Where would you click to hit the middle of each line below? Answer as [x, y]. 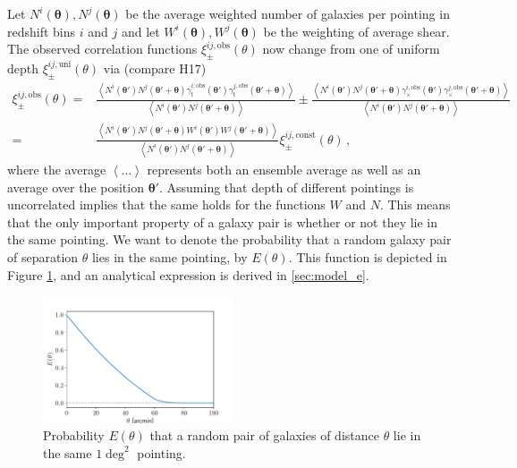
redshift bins [42, 31]
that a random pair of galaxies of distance [264, 435]
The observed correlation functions [102, 49]
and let [140, 31]
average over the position [76, 187]
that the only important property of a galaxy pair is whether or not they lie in [223, 221]
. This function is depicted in [368, 257]
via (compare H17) [155, 68]
